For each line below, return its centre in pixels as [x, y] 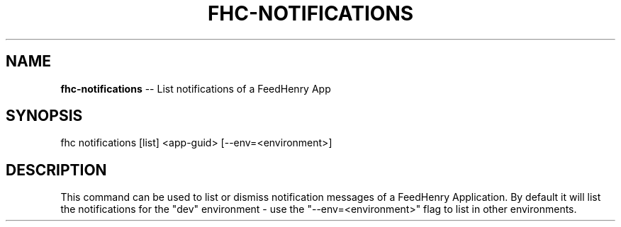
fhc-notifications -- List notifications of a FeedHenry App [196, 88]
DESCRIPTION [56, 170]
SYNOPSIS [44, 116]
